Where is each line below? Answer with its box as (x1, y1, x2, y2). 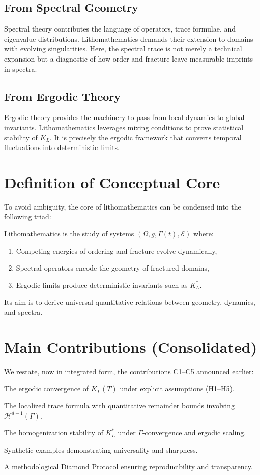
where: (193, 228, 214, 239)
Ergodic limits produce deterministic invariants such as (16, 279, 188, 290)
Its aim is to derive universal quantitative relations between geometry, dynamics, (4, 296, 256, 307)
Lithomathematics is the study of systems (4, 228, 134, 239)
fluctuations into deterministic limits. (4, 142, 120, 153)
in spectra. (4, 63, 37, 74)
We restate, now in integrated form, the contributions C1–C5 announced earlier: (4, 366, 254, 376)
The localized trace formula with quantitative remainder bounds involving (4, 400, 235, 410)
